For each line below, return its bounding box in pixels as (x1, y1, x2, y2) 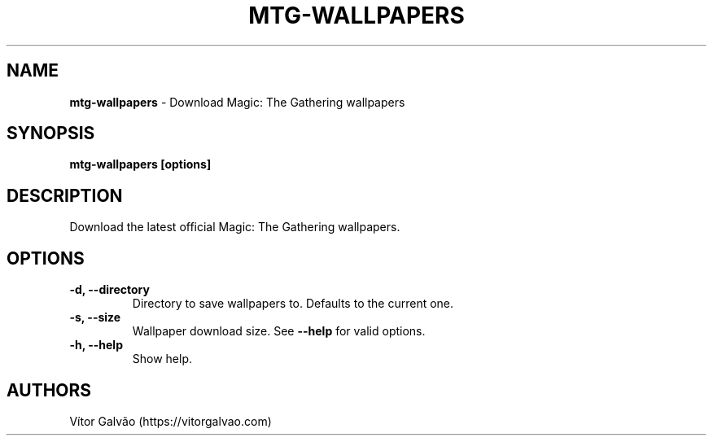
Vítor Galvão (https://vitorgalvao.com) (69, 414, 272, 428)
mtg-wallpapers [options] (69, 157, 212, 172)
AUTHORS (7, 379, 92, 400)
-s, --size (69, 310, 121, 325)
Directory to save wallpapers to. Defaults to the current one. (132, 296, 454, 311)
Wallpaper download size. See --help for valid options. (132, 324, 426, 339)
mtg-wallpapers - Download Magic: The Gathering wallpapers (69, 94, 405, 109)
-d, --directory (69, 282, 150, 297)
